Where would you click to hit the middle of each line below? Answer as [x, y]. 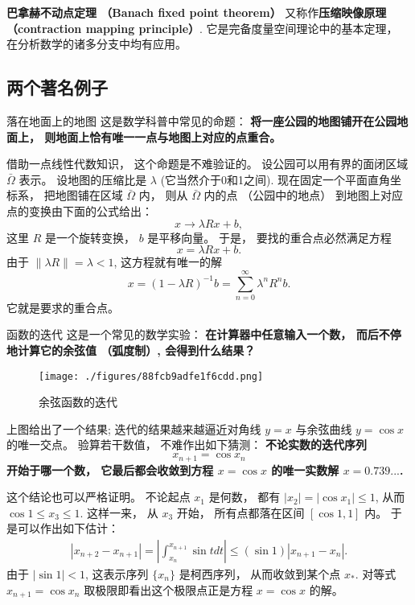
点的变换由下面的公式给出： [80, 210]
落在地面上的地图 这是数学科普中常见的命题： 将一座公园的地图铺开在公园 [202, 120]
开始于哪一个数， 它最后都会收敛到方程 [110, 469]
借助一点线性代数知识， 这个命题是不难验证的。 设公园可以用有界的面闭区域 [207, 164]
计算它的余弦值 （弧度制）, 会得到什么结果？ [136, 350]
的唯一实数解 [305, 469]
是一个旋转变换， [90, 237]
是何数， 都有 [244, 497]
